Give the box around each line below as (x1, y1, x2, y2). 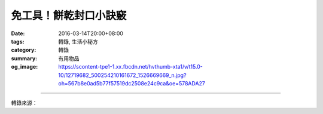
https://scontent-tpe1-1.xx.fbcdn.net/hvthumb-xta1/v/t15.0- (58, 63, 203, 70)
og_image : (11, 63, 38, 70)
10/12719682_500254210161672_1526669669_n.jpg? (58, 72, 187, 79)
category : (11, 47, 36, 54)
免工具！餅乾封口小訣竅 (11, 9, 127, 22)
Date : (11, 30, 25, 37)
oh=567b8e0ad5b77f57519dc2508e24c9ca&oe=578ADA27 (58, 79, 206, 87)
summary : (11, 54, 38, 62)
